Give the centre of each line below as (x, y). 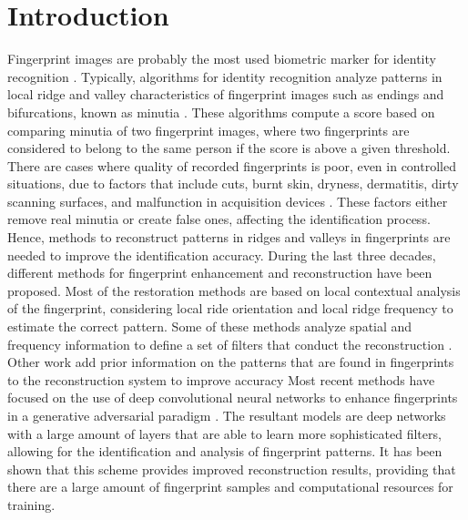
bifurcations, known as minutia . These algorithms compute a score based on (221, 112)
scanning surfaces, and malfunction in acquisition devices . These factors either (228, 201)
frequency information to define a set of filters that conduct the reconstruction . (230, 344)
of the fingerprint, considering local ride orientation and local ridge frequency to (230, 308)
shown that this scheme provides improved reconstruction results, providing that (232, 469)
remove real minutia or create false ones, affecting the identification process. (219, 219)
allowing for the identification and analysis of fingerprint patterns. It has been (225, 451)
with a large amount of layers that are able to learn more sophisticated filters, (224, 433)
